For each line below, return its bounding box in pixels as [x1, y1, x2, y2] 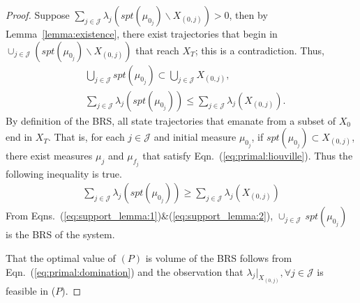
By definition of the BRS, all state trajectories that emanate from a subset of [6, 113, 336, 127]
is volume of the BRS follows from [145, 250, 292, 265]
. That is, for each [47, 130, 125, 144]
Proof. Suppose [6, 8, 70, 22]
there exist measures [6, 148, 93, 163]
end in [6, 130, 33, 144]
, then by [229, 8, 268, 22]
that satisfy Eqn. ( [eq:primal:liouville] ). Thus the [142, 148, 353, 163]
